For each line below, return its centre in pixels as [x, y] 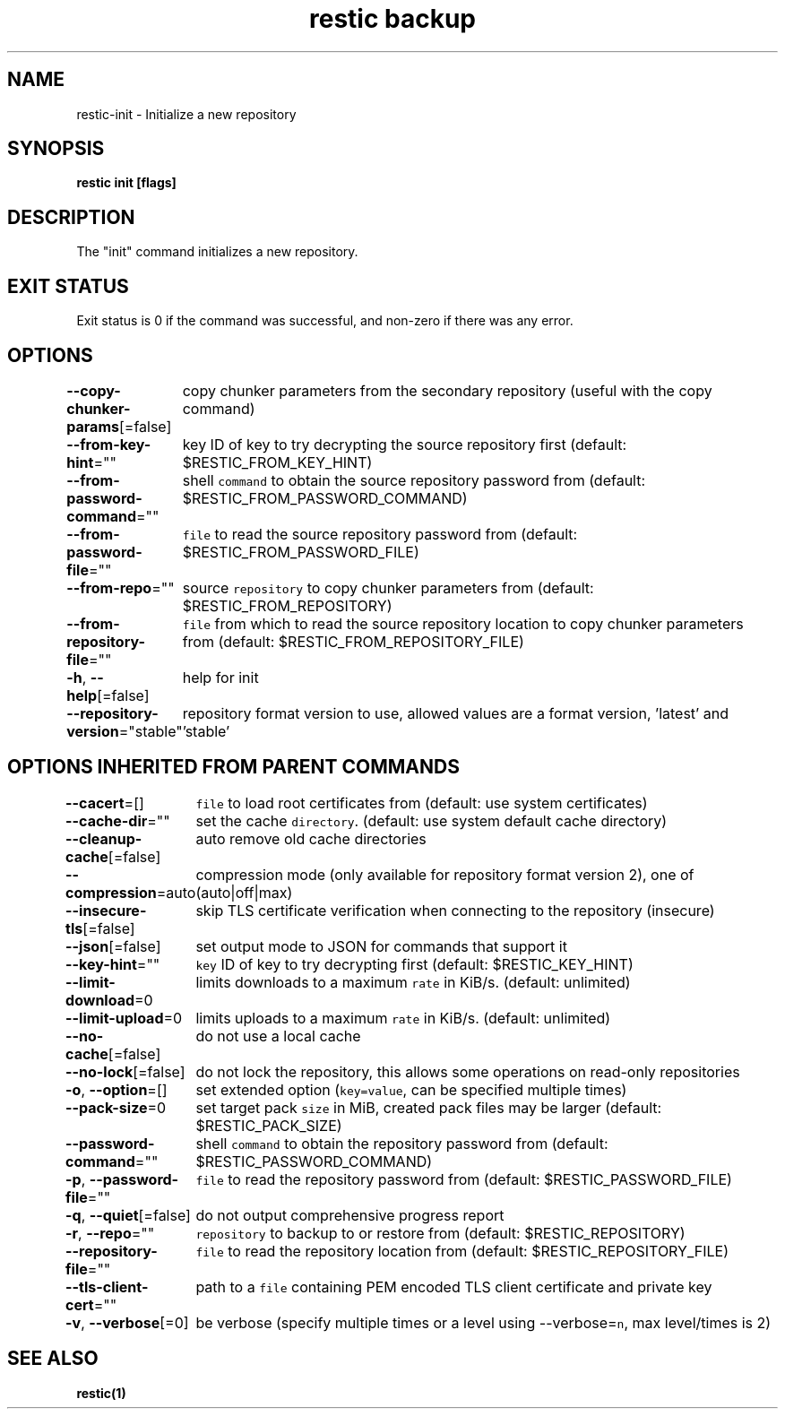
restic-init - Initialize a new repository [186, 114]
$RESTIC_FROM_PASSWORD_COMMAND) [325, 498]
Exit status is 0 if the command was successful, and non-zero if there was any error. [325, 321]
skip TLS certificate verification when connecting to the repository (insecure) [455, 910]
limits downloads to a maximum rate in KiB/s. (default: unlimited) [413, 982]
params [93, 426]
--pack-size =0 [116, 1107]
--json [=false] [113, 946]
